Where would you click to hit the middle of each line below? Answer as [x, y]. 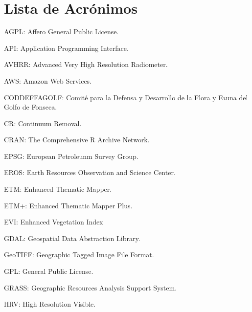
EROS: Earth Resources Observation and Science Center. [90, 172]
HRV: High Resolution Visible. [50, 304]
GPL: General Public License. [49, 271]
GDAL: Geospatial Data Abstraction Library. [72, 238]
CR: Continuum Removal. [43, 123]
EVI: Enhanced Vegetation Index [54, 222]
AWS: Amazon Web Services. [48, 80]
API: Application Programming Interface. [66, 48]
